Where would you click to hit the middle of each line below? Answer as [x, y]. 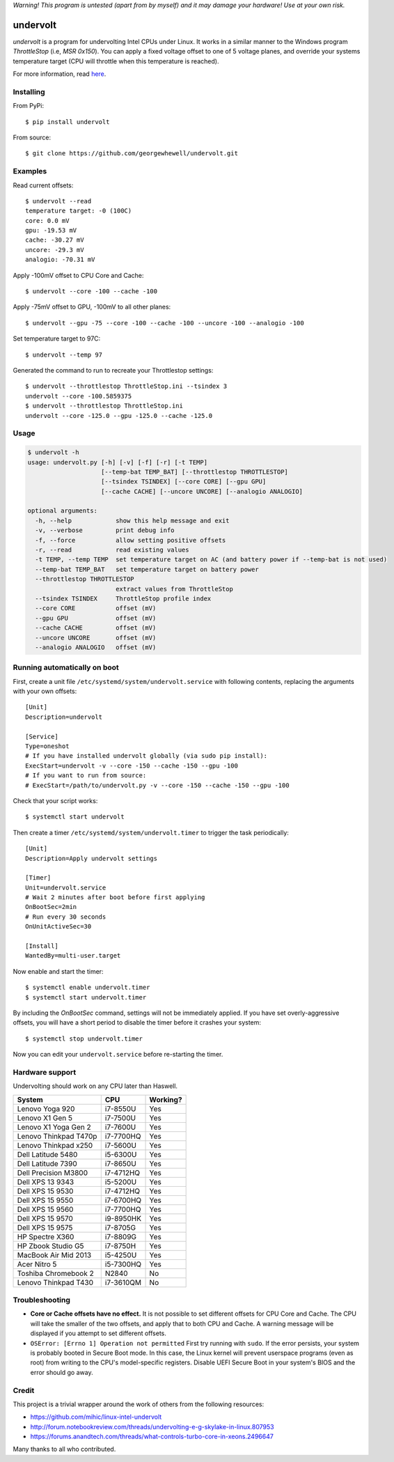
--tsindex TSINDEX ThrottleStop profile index [123, 598]
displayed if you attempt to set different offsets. [98, 1333]
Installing [29, 92]
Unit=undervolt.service [66, 887]
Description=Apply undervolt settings [92, 858]
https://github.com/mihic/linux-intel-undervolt [96, 1417]
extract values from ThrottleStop [174, 589]
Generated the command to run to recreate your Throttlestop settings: [113, 370]
